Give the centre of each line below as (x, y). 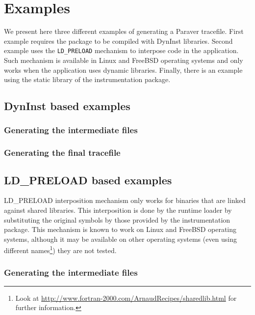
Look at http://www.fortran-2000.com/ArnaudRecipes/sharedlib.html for (126, 298)
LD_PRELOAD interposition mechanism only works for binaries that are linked (125, 200)
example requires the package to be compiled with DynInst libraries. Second (118, 41)
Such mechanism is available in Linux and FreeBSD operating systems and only (124, 60)
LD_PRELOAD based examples (88, 180)
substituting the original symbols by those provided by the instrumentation (117, 219)
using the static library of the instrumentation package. (87, 79)
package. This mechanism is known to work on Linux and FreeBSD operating (120, 229)
